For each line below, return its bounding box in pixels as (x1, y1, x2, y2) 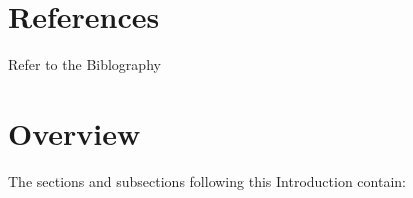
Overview (8, 112, 141, 153)
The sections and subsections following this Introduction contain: (8, 170, 406, 191)
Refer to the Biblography (8, 54, 161, 75)
